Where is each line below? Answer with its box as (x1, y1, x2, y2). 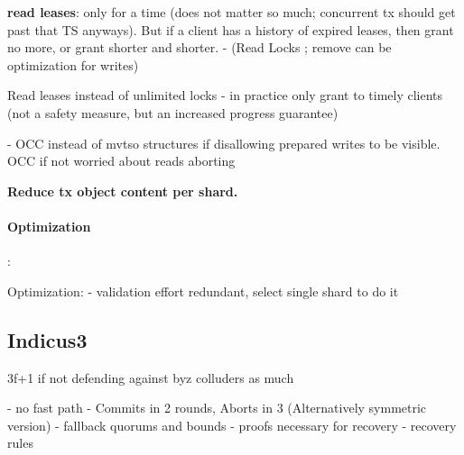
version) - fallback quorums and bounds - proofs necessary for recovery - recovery (7, 415, 457, 434)
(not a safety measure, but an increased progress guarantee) (7, 103, 339, 122)
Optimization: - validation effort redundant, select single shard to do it (7, 281, 399, 300)
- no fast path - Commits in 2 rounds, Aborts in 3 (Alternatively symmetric (7, 398, 427, 417)
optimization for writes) (7, 55, 139, 74)
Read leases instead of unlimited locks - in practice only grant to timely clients (7, 86, 443, 105)
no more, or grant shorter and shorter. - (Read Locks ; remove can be (7, 38, 392, 57)
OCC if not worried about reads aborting (7, 151, 236, 170)
